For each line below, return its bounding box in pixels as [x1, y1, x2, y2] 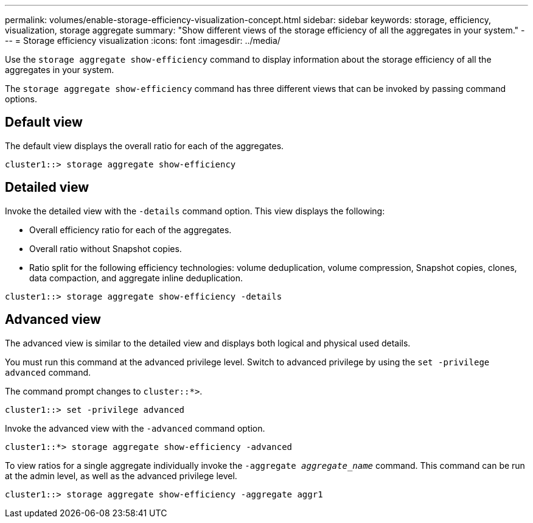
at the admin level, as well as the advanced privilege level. [5, 470, 237, 481]
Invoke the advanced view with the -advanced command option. [5, 423, 265, 433]
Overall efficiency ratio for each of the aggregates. [29, 224, 232, 235]
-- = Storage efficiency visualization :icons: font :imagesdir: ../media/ [5, 35, 280, 46]
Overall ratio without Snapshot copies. [29, 243, 182, 254]
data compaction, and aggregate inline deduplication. [29, 272, 243, 283]
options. [5, 94, 38, 104]
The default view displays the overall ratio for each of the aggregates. [5, 140, 284, 151]
